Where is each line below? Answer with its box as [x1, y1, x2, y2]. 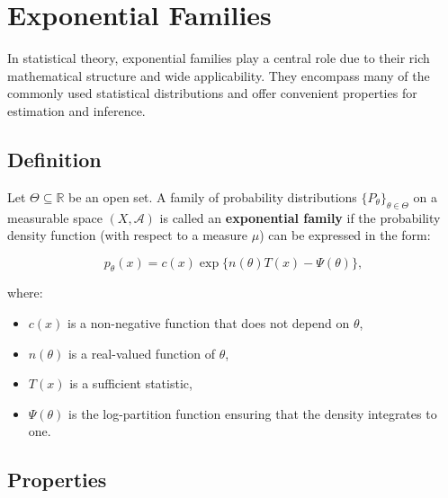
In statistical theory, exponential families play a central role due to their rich [7, 49, 430, 67]
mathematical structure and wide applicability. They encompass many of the [7, 66, 430, 84]
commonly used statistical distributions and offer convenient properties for [7, 84, 417, 102]
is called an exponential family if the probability [159, 208, 441, 227]
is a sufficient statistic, [69, 374, 193, 393]
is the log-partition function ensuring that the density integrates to [68, 404, 437, 422]
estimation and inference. [7, 101, 146, 120]
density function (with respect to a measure [7, 226, 248, 245]
